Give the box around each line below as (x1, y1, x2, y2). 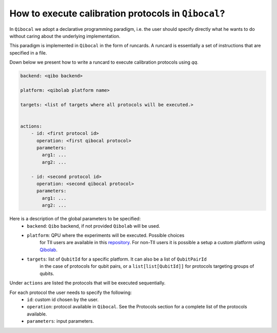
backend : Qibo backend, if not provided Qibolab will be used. (27, 223, 161, 229)
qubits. (39, 270, 54, 276)
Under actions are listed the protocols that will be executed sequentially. (9, 280, 166, 286)
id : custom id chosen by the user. (27, 297, 99, 303)
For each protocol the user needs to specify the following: (9, 289, 132, 295)
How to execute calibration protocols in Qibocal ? (9, 8, 225, 19)
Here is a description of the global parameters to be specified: (9, 216, 141, 222)
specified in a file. (9, 49, 47, 56)
